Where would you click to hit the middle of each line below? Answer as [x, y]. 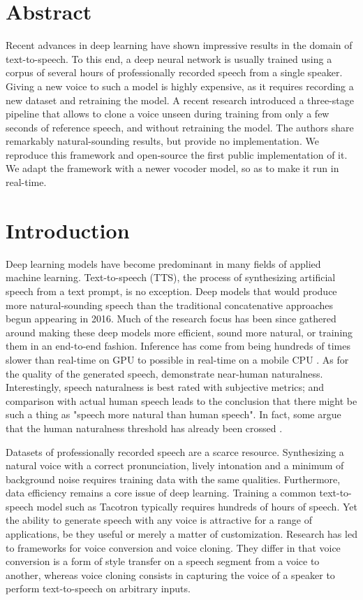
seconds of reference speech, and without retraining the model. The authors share [180, 127]
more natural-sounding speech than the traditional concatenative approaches [170, 305]
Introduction [68, 230]
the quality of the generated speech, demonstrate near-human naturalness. [164, 373]
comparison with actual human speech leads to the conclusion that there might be [181, 400]
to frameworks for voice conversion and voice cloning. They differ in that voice [173, 547]
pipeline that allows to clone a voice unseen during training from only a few [168, 114]
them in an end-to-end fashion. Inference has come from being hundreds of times [178, 346]
